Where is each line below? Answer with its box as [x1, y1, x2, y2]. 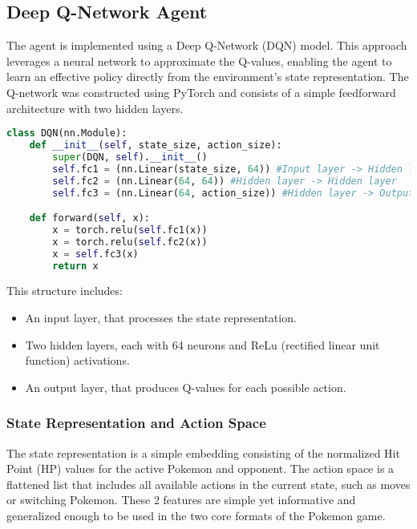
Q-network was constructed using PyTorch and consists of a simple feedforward [6, 83, 396, 100]
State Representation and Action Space [6, 413, 266, 433]
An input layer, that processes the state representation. [25, 309, 297, 326]
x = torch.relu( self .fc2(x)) [52, 236, 208, 248]
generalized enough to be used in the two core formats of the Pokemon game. [6, 507, 386, 524]
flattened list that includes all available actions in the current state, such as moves [6, 475, 411, 492]
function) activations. [25, 352, 130, 369]
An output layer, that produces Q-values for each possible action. [25, 378, 346, 395]
